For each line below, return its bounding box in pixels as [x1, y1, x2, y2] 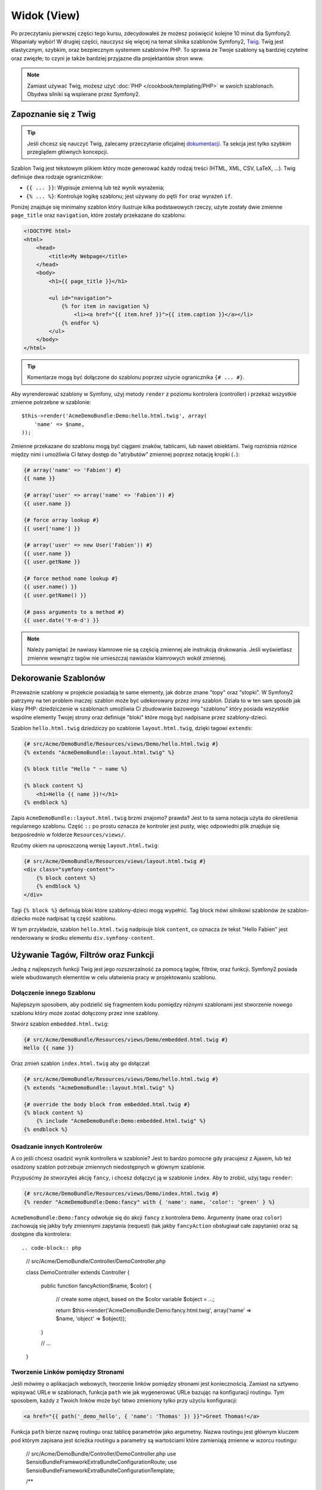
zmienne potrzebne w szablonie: [11, 399, 92, 406]
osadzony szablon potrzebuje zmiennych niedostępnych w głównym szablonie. [11, 1163, 206, 1171]
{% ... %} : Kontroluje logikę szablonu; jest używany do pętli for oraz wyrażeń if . [26, 193, 233, 200]
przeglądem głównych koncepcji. [27, 148, 109, 156]
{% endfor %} [61, 319, 100, 326]
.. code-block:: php [21, 1244, 82, 1251]
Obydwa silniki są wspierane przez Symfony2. [27, 90, 140, 98]
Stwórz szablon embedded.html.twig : [11, 1020, 109, 1028]
